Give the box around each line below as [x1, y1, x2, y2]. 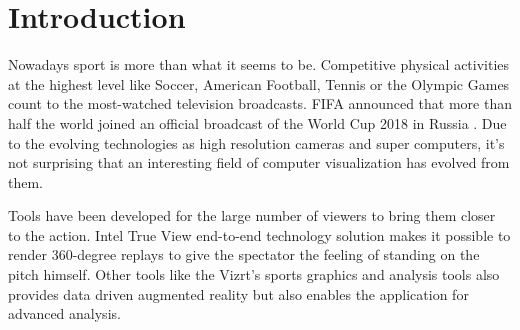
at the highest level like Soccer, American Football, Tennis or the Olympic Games [8, 73, 510, 94]
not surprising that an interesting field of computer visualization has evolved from [8, 152, 510, 173]
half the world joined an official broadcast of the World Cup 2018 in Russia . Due [8, 112, 507, 133]
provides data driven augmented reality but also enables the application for [8, 283, 469, 304]
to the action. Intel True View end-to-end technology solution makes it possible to [8, 224, 511, 245]
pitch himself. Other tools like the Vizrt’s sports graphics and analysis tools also [8, 264, 500, 285]
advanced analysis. [8, 303, 121, 324]
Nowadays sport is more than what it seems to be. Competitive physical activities [8, 54, 510, 75]
